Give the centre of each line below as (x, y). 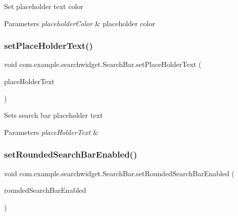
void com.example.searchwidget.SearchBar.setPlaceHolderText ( (103, 64)
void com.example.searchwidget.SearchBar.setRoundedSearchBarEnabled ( (119, 173)
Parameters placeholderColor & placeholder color (80, 23)
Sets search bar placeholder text (54, 115)
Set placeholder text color (44, 6)
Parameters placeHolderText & (51, 132)
